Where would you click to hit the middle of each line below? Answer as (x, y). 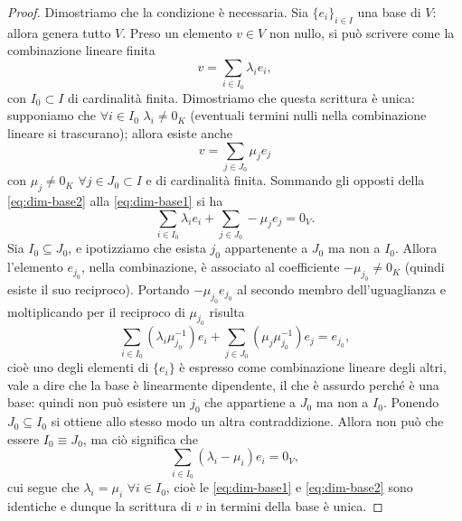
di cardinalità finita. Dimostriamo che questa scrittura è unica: (241, 97)
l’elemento (35, 267)
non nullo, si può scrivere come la (362, 32)
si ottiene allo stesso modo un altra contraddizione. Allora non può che (247, 421)
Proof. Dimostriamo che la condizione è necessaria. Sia (158, 12)
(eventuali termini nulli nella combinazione (308, 115)
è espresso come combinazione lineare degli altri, (313, 367)
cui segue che (43, 487)
